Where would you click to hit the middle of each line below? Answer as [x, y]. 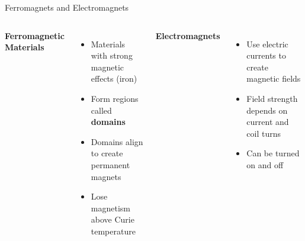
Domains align [117, 141]
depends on [267, 110]
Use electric [267, 44]
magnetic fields [274, 78]
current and [268, 122]
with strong [112, 55]
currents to [266, 55]
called [101, 110]
